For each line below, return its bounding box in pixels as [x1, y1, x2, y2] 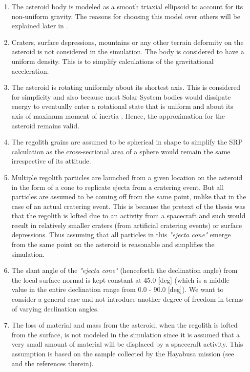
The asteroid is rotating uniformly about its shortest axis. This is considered [11, 82, 241, 92]
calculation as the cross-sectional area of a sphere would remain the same [11, 146, 230, 156]
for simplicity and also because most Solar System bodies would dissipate [11, 91, 231, 102]
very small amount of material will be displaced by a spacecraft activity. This [11, 339, 243, 349]
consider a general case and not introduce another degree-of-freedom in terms [11, 294, 243, 304]
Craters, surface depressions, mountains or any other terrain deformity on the [11, 37, 244, 47]
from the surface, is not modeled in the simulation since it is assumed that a [11, 329, 240, 339]
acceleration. [11, 65, 49, 76]
